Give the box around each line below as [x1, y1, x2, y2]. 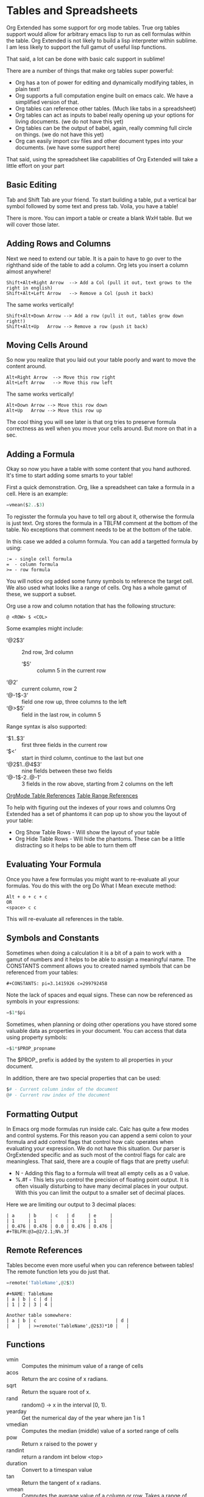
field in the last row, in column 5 [21, 711, 102, 718]
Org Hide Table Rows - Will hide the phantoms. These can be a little [15, 835, 185, 843]
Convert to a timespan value [21, 1466, 93, 1473]
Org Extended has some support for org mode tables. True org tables [6, 24, 180, 31]
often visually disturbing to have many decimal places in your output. [15, 1182, 188, 1190]
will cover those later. [6, 220, 60, 228]
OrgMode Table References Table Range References [6, 792, 138, 799]
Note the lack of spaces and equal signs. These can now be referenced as [6, 991, 193, 999]
